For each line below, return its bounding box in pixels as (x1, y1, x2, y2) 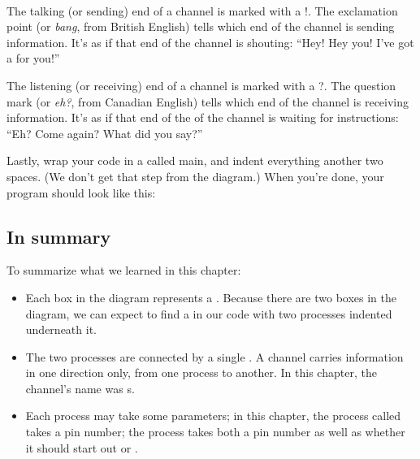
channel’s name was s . (25, 379, 135, 396)
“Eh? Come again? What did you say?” (6, 124, 203, 141)
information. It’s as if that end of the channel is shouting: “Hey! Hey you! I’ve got (6, 33, 414, 50)
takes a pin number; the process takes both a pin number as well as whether (25, 423, 405, 440)
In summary (6, 223, 111, 249)
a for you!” (6, 50, 60, 67)
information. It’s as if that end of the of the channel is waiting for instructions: (6, 109, 399, 126)
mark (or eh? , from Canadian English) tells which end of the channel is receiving (6, 93, 409, 110)
